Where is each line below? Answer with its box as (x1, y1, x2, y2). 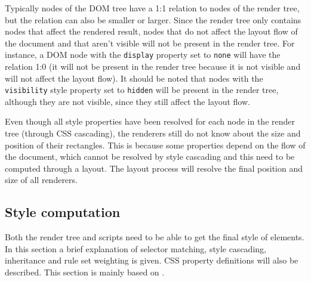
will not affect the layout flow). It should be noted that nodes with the (5, 72, 263, 84)
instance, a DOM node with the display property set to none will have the (5, 48, 281, 61)
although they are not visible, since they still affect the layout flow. (5, 95, 250, 107)
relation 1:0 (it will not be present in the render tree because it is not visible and (5, 60, 301, 73)
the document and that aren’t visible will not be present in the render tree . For (5, 36, 295, 49)
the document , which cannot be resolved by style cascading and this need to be (5, 150, 295, 163)
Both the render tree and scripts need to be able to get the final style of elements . (5, 231, 304, 243)
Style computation (5, 203, 121, 221)
